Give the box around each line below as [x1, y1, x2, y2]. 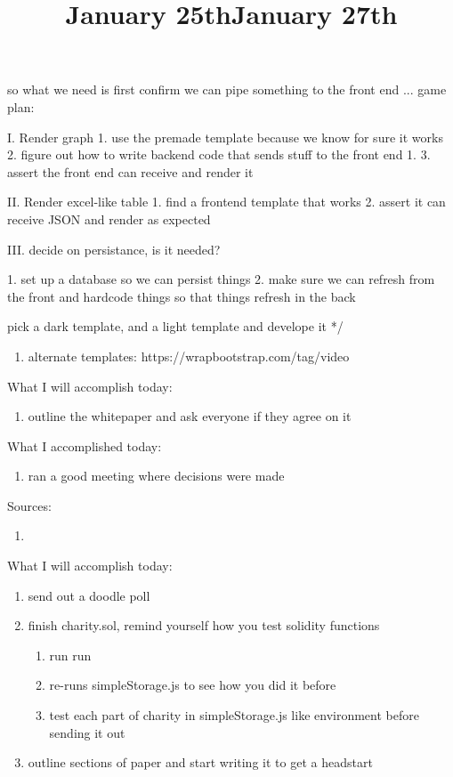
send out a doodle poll [28, 586, 150, 604]
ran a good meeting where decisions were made [28, 466, 285, 485]
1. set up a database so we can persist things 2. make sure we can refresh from [7, 270, 435, 288]
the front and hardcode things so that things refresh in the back [7, 287, 356, 305]
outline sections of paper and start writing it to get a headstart [28, 753, 373, 772]
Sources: [7, 496, 52, 514]
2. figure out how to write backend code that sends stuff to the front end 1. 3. [7, 145, 431, 164]
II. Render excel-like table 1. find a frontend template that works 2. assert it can [7, 192, 446, 211]
